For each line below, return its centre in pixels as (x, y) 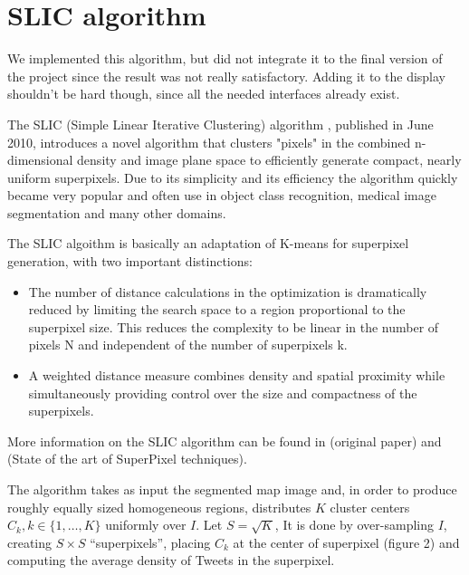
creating (30, 542)
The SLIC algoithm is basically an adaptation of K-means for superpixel (208, 243)
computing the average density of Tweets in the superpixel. (171, 560)
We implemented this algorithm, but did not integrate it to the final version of (225, 58)
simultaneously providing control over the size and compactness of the (223, 393)
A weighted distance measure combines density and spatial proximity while (237, 375)
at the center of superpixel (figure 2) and (346, 542)
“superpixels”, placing (150, 542)
